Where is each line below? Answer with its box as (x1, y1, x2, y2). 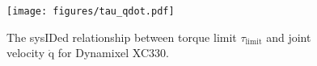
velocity (6, 44, 45, 61)
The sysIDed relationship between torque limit (6, 28, 237, 45)
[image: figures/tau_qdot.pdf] (6, 6, 175, 17)
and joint (266, 28, 311, 45)
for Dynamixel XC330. (57, 44, 169, 61)
